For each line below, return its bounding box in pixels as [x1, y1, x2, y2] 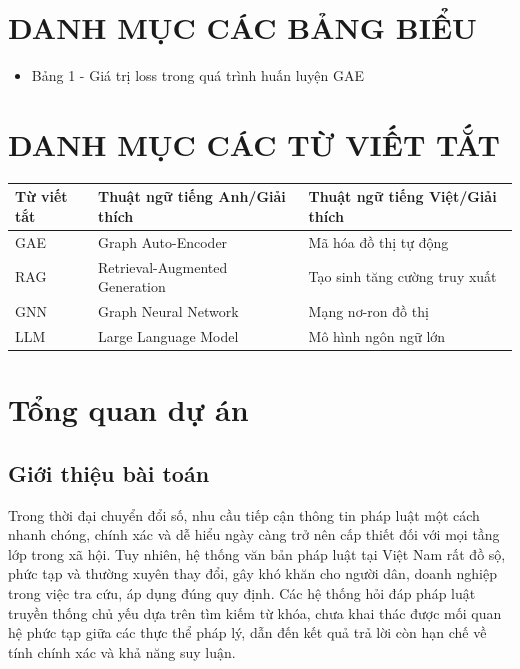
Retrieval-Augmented [97, 256, 228, 277]
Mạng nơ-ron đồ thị [308, 301, 429, 322]
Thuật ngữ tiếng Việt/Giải [308, 186, 497, 207]
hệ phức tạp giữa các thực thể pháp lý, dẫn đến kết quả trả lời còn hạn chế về [8, 622, 487, 643]
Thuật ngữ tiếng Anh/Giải [97, 186, 286, 207]
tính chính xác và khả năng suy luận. [8, 641, 236, 662]
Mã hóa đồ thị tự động [308, 231, 449, 252]
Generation [97, 276, 166, 297]
